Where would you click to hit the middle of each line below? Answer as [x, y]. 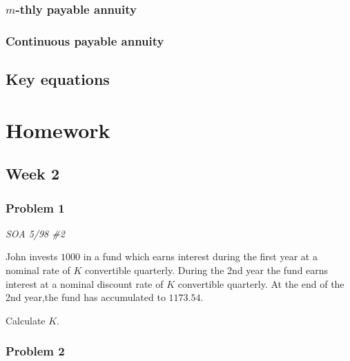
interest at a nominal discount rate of [85, 283]
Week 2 [32, 174]
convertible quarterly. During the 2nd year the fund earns [206, 270]
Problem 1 [35, 207]
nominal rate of [38, 270]
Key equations [58, 79]
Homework [58, 129]
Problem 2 [35, 351]
